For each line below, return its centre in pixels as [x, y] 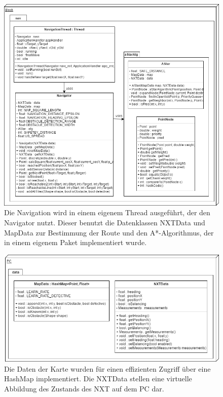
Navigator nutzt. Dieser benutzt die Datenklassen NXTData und [105, 223]
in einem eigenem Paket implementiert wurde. [76, 242]
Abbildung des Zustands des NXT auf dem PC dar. [84, 388]
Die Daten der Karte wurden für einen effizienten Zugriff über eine [107, 368]
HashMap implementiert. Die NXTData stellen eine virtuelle [98, 379]
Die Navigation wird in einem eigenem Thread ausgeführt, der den [107, 212]
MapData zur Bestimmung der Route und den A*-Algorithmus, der [109, 232]
